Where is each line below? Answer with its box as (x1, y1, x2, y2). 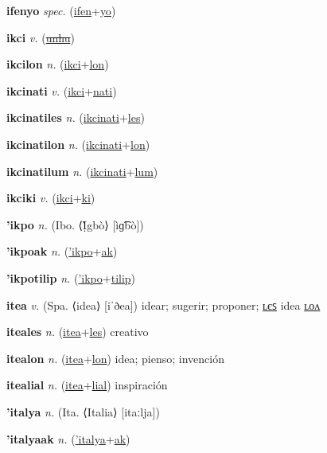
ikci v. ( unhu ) (6, 29, 75, 45)
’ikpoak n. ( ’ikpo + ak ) (6, 243, 118, 260)
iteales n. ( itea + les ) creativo (6, 323, 149, 340)
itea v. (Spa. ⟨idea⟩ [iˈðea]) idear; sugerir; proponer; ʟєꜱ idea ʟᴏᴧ (6, 296, 321, 313)
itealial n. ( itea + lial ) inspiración (6, 377, 168, 393)
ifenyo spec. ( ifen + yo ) (6, 2, 116, 18)
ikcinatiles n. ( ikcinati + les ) (6, 109, 145, 126)
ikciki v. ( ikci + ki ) (6, 189, 95, 206)
